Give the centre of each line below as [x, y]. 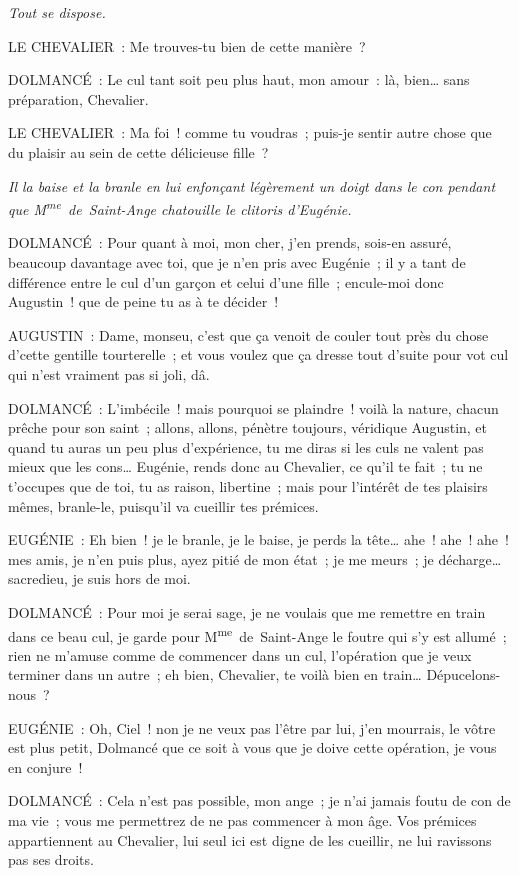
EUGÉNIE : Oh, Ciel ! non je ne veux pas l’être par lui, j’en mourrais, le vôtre [252, 727]
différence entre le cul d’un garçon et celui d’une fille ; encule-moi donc [226, 281]
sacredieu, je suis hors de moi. [99, 578]
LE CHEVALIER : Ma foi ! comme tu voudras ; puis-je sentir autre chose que [250, 132]
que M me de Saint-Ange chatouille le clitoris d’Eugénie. [180, 207]
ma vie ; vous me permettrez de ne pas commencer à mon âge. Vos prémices [242, 819]
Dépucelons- [463, 674]
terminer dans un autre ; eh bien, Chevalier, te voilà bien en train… [215, 674]
